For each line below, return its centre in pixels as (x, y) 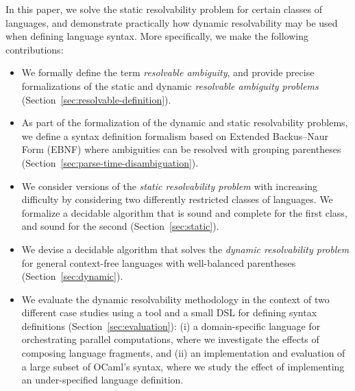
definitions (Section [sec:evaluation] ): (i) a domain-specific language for (171, 325)
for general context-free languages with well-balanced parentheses (159, 262)
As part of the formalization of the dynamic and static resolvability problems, (185, 122)
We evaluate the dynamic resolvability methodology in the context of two (175, 299)
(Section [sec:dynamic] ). (72, 276)
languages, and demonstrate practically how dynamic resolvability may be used (172, 22)
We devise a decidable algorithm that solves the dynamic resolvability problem (185, 249)
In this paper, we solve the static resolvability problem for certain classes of (164, 9)
